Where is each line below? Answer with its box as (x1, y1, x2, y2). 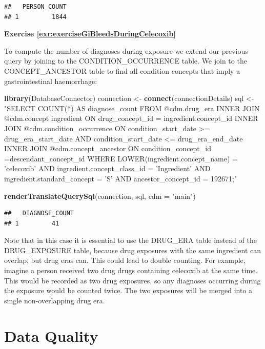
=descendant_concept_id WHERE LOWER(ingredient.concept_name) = (4, 153, 238, 163)
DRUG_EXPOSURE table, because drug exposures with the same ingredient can (4, 244, 261, 255)
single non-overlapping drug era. (4, 295, 105, 305)
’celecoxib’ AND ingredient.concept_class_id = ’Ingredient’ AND (4, 163, 211, 174)
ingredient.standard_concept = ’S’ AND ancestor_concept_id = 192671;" (4, 173, 237, 183)
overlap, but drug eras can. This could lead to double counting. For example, (4, 255, 246, 265)
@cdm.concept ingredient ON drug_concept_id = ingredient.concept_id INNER (4, 113, 258, 124)
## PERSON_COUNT (4, 3, 67, 10)
